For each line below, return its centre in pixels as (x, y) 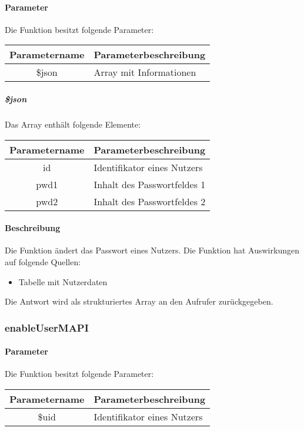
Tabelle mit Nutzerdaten (63, 281)
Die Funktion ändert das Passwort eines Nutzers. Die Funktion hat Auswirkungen (152, 250)
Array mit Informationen (145, 72)
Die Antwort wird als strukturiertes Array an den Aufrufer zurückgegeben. (139, 301)
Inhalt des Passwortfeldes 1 (150, 184)
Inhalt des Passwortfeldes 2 (150, 201)
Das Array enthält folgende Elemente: (73, 124)
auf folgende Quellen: (43, 261)
